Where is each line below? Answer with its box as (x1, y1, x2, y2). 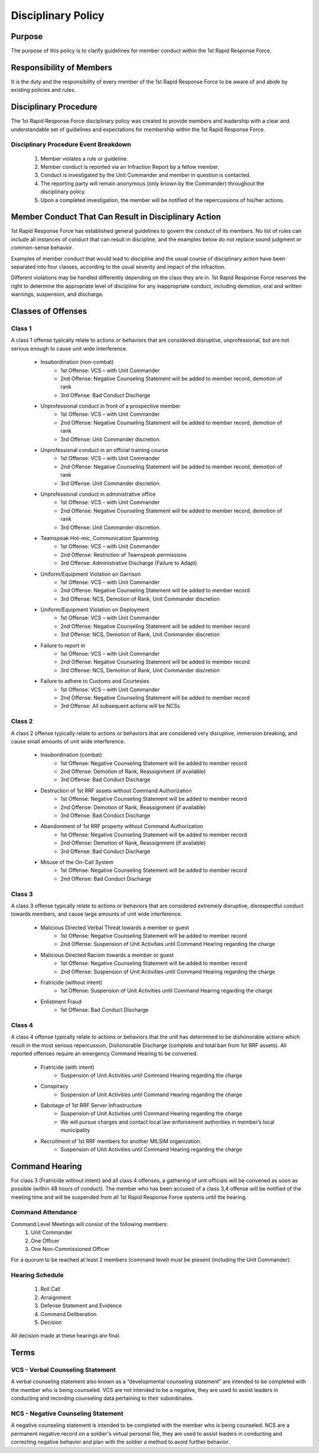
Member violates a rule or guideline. (40, 155, 128, 162)
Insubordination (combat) (40, 751, 103, 758)
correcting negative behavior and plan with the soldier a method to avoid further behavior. (11, 1438, 230, 1445)
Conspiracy (40, 1083, 69, 1090)
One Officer (31, 1237, 60, 1244)
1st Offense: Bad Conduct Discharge (60, 1006, 149, 1013)
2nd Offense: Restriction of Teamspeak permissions (60, 551, 187, 558)
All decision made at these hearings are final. (11, 1332, 121, 1339)
